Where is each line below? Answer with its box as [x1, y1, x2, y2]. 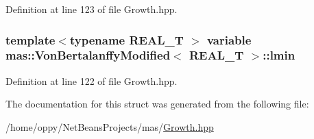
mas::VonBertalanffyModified [5, 47, 171, 64]
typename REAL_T [69, 31, 184, 48]
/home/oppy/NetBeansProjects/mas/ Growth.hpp [5, 119, 214, 134]
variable [206, 31, 252, 48]
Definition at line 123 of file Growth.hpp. [5, 2, 178, 16]
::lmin [263, 47, 295, 64]
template [5, 31, 56, 48]
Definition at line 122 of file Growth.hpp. [5, 73, 178, 88]
